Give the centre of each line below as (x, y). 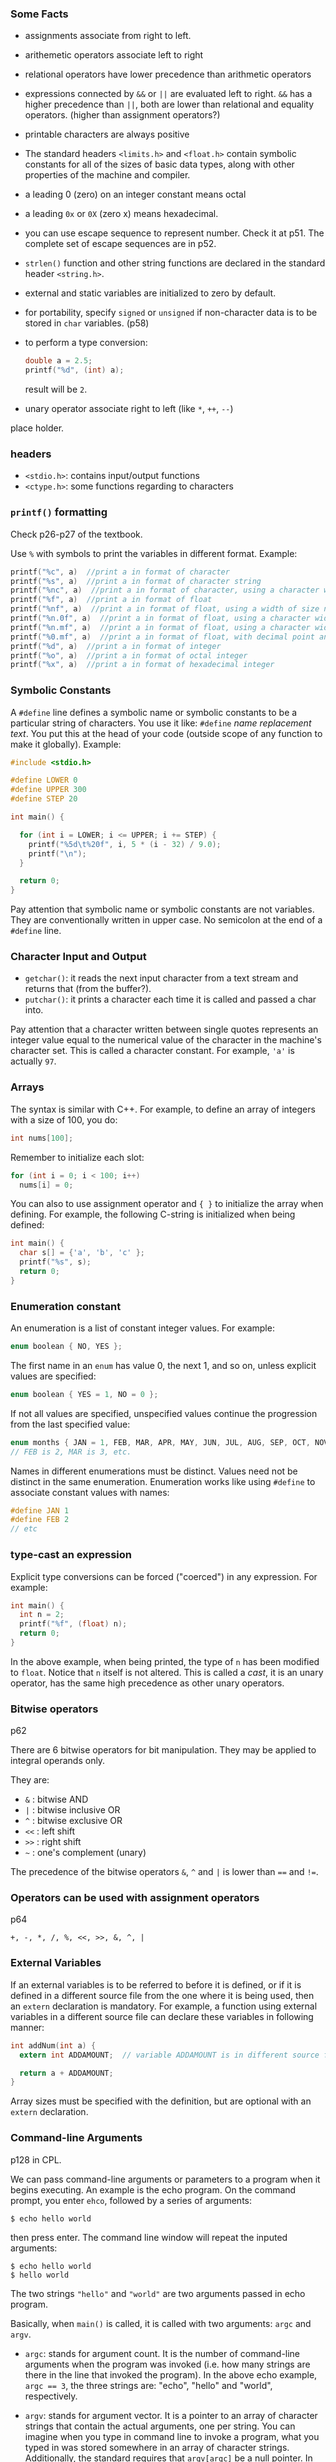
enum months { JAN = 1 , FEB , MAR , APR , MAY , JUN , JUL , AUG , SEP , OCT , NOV (169, 1442)
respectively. (51, 2396)
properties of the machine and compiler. (107, 175)
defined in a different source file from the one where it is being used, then (162, 1995)
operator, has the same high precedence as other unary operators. (147, 1683)
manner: (27, 2027)
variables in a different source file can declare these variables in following (162, 2016)
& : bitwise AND (56, 1799)
